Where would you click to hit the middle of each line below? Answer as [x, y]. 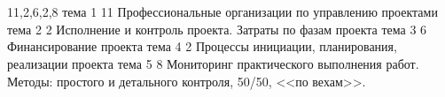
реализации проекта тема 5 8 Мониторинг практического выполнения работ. [213, 63]
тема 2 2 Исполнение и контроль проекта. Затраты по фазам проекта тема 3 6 [217, 29]
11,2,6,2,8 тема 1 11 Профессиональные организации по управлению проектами [222, 12]
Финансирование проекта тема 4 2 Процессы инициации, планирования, [202, 46]
